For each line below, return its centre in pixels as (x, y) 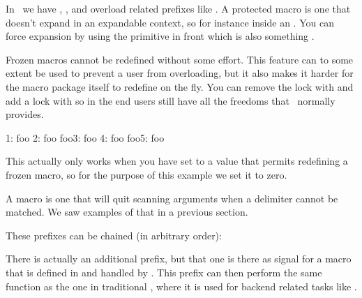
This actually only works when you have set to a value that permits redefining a (177, 161)
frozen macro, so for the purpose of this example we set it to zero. (146, 174)
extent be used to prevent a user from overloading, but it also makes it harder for (180, 73)
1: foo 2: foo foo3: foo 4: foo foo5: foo (85, 137)
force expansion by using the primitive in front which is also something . (160, 36)
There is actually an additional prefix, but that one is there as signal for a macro (179, 259)
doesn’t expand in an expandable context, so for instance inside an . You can (170, 22)
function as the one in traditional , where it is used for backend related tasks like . (181, 286)
